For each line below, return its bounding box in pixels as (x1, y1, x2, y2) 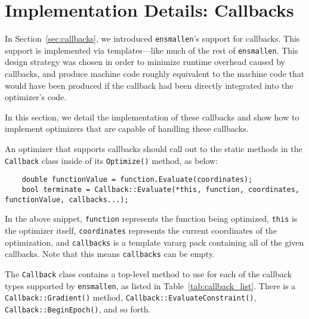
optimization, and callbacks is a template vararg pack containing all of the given (5, 236, 304, 248)
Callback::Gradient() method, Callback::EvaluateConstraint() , (5, 291, 257, 303)
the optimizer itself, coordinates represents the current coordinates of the (5, 224, 277, 236)
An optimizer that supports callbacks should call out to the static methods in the (5, 143, 302, 154)
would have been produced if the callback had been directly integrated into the (5, 79, 293, 91)
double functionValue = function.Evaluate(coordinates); (21, 175, 253, 184)
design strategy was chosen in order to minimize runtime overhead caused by (5, 55, 285, 68)
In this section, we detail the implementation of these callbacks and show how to (5, 110, 299, 123)
